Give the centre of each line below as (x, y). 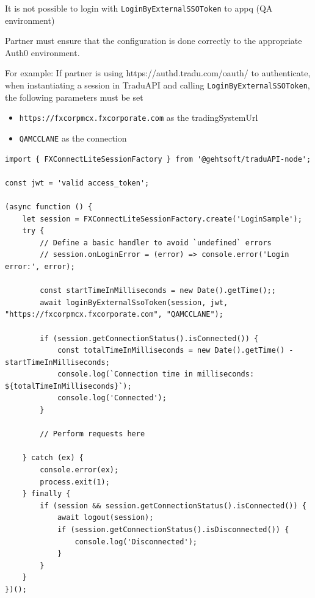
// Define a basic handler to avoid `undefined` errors (156, 243)
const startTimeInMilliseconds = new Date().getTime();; (158, 291)
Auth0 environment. (42, 52)
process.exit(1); (75, 482)
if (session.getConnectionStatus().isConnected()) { (149, 338)
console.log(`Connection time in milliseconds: (156, 374)
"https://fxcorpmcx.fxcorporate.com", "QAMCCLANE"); (114, 315)
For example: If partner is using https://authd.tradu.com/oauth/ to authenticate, (158, 73)
